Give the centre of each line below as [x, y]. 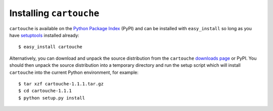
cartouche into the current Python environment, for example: [74, 72]
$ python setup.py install [52, 98]
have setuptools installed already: [44, 35]
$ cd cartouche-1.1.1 [45, 91]
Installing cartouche [54, 13]
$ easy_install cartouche [51, 47]
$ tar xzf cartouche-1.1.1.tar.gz [61, 84]
